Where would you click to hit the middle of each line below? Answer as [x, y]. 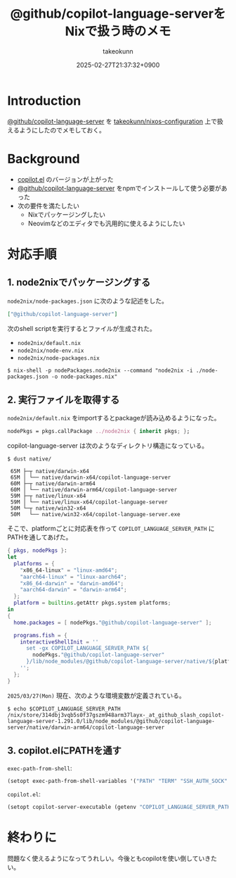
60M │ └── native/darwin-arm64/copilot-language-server [94, 490]
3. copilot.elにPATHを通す [64, 751]
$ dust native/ [29, 459]
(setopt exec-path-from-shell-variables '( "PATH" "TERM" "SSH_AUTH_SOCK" [118, 781]
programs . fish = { [41, 635]
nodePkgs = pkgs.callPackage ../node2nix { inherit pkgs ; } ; [99, 432]
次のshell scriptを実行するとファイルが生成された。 [81, 328]
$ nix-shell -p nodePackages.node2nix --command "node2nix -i [100, 370]
